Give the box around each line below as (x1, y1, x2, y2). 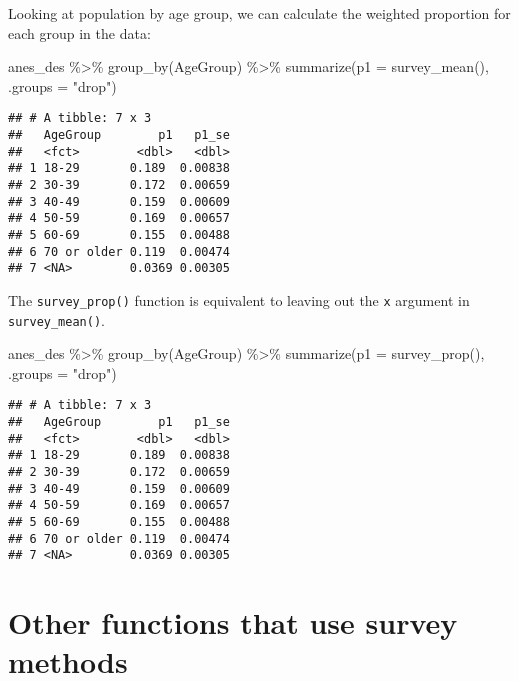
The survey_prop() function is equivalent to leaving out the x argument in (8, 289, 470, 310)
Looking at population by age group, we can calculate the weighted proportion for (8, 3, 511, 23)
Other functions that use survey (8, 602, 458, 643)
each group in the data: (8, 22, 151, 43)
